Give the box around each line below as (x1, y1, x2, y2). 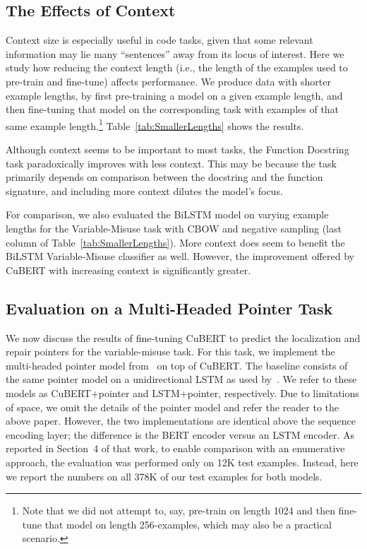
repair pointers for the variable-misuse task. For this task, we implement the (6, 344, 335, 359)
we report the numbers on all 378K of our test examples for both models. (6, 468, 323, 483)
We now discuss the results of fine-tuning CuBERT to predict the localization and (6, 330, 361, 345)
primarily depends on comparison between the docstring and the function (6, 170, 323, 184)
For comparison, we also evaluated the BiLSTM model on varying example (6, 207, 329, 222)
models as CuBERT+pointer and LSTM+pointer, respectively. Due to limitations (6, 385, 359, 400)
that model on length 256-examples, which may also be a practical (44, 516, 332, 531)
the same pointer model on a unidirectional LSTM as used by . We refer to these (6, 372, 357, 386)
